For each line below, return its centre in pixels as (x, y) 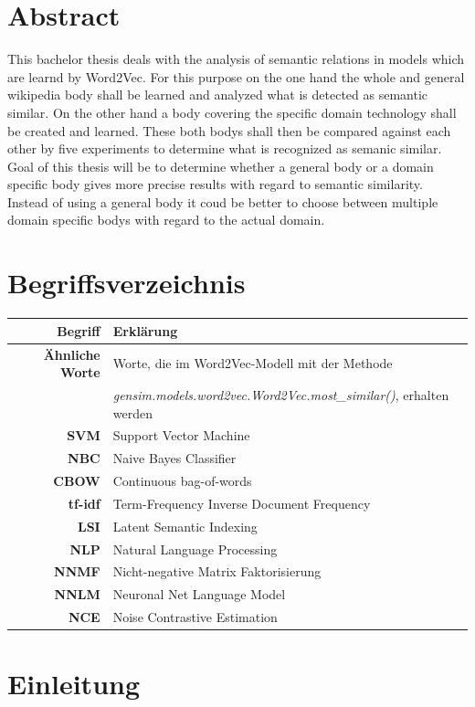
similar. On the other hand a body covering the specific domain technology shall (232, 112)
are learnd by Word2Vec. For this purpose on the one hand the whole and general (236, 76)
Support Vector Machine (181, 435)
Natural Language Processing (195, 549)
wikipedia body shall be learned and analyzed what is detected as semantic (218, 95)
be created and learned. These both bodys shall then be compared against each (229, 130)
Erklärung (145, 330)
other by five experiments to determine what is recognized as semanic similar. (225, 148)
